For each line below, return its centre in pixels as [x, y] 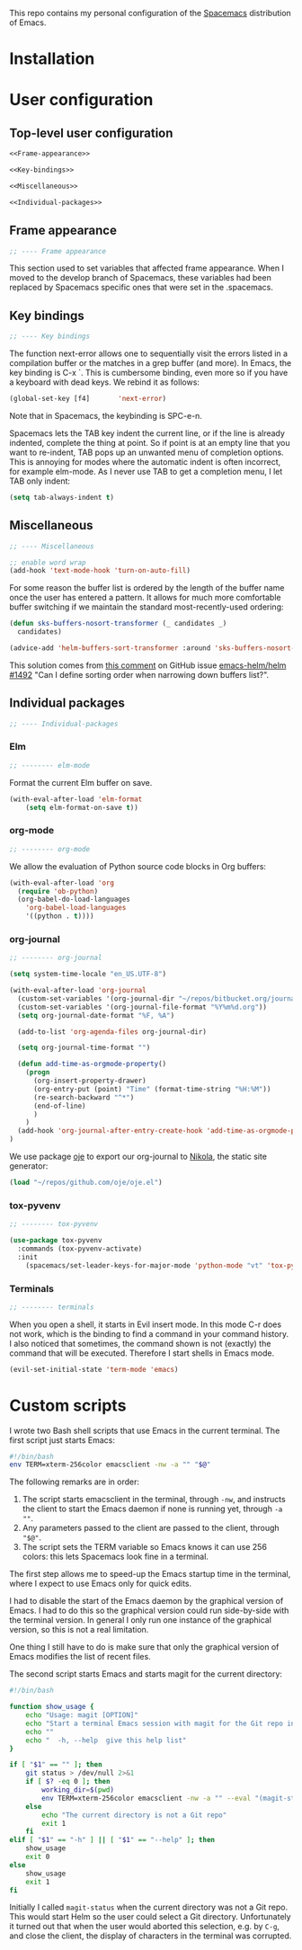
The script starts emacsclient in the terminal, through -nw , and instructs [154, 1500]
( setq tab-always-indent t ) [62, 497]
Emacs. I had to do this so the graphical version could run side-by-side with [149, 1611]
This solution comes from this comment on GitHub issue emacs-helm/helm [148, 665]
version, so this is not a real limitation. [79, 1630]
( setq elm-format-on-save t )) [82, 807]
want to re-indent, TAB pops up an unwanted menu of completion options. [147, 452]
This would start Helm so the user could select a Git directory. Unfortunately [150, 1917]
